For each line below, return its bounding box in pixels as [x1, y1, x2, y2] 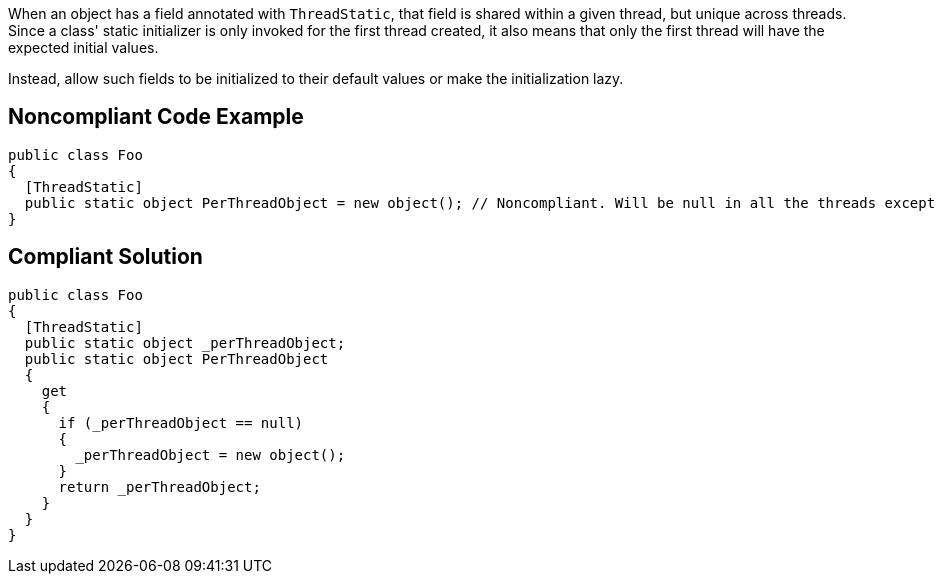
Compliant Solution [8, 244, 203, 270]
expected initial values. [8, 39, 159, 56]
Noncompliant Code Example [8, 104, 304, 130]
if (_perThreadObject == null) [58, 414, 304, 431]
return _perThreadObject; [58, 478, 261, 495]
